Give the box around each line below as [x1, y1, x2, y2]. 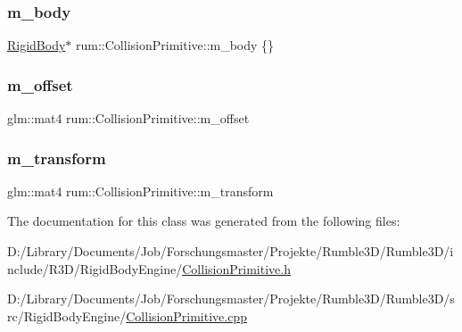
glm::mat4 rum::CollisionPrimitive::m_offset [7, 109, 250, 128]
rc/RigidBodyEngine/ [7, 306, 127, 325]
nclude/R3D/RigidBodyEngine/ [7, 259, 183, 278]
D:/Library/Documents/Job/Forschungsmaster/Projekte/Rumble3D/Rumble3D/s [7, 289, 455, 308]
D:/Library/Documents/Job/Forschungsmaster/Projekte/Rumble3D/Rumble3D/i [7, 242, 454, 261]
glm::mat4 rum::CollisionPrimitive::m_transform [7, 181, 274, 200]
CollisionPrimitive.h [182, 259, 291, 278]
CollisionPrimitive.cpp [126, 306, 247, 325]
